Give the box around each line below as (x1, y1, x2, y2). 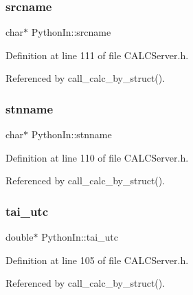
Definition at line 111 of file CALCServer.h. (5, 47, 189, 62)
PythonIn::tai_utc (41, 230, 118, 244)
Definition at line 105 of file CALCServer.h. (5, 252, 189, 267)
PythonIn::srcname (31, 25, 111, 39)
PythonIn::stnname (31, 127, 112, 142)
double (5, 230, 34, 244)
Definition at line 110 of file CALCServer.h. (5, 150, 189, 164)
